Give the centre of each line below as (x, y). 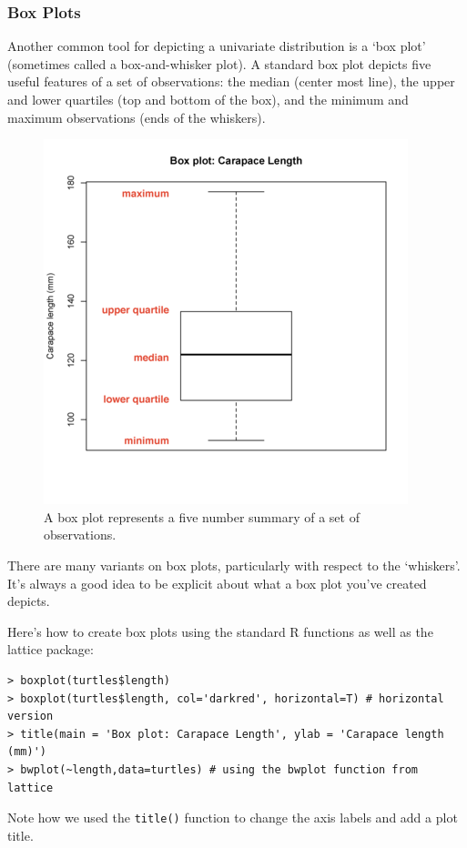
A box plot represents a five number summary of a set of (202, 516)
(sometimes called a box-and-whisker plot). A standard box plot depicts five (219, 63)
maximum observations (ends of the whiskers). (137, 117)
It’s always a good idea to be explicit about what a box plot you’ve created (217, 583)
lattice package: (51, 649)
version (30, 717)
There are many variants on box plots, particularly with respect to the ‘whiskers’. (234, 565)
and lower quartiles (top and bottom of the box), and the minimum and (208, 99)
